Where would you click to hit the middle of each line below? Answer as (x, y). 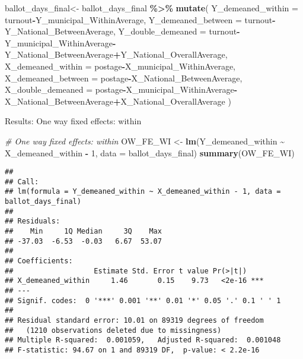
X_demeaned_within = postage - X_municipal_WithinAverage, (120, 66)
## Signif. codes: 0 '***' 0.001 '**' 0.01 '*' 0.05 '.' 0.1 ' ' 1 (143, 300)
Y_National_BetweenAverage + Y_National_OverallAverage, (116, 54)
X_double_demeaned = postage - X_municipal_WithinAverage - (121, 89)
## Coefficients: (39, 261)
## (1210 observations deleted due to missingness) (113, 330)
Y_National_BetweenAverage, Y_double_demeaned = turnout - (122, 31)
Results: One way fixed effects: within (73, 121)
